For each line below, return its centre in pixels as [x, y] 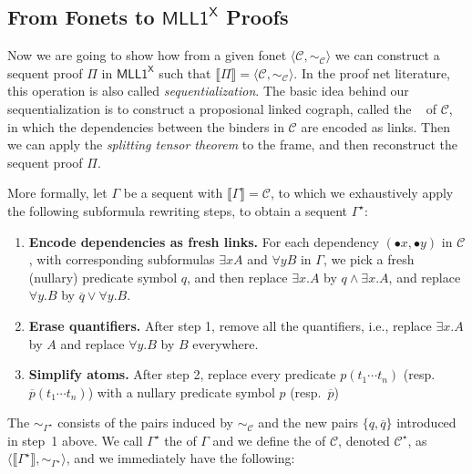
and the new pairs [308, 422]
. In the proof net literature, [372, 72]
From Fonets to [81, 17]
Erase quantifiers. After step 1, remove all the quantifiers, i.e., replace [230, 325]
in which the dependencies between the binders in [146, 126]
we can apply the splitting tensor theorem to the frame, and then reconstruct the [233, 144]
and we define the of [269, 440]
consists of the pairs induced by [145, 422]
